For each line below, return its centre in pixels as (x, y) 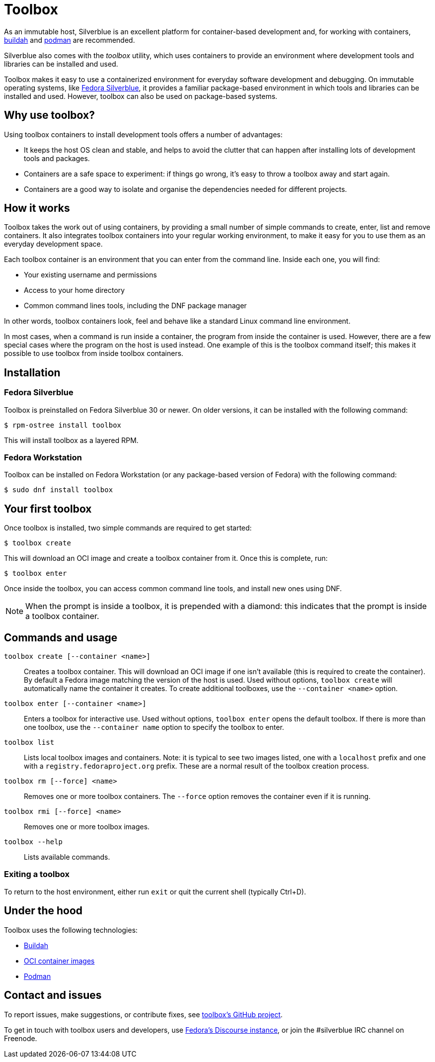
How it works (37, 208)
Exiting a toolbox (37, 874)
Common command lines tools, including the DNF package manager (135, 306)
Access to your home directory (74, 290)
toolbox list (29, 743)
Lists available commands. (67, 857)
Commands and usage (61, 637)
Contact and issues (53, 995)
